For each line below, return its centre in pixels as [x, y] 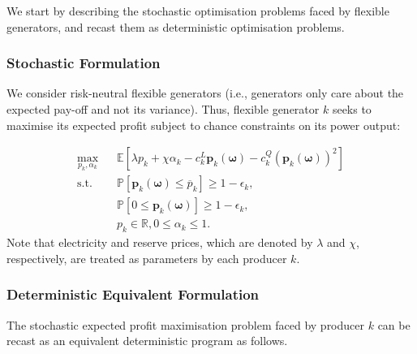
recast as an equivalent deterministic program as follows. [147, 341]
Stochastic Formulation [84, 63]
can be [394, 324]
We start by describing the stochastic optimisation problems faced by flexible [198, 11]
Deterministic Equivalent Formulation [133, 294]
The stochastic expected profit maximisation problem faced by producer [185, 324]
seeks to [352, 109]
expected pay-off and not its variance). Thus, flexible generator [163, 109]
